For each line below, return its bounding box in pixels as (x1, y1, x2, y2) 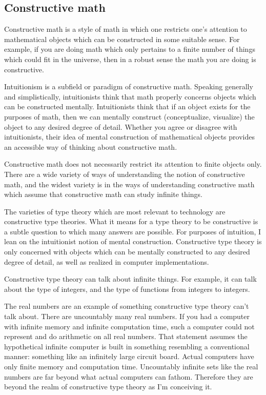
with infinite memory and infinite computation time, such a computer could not (4, 321, 255, 331)
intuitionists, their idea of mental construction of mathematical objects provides (4, 131, 255, 142)
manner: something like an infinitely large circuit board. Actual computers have (4, 351, 254, 362)
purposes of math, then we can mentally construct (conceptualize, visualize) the (4, 111, 255, 122)
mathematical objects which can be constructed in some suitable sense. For (4, 33, 240, 44)
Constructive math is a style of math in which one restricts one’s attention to (4, 24, 247, 34)
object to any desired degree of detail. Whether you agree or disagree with (4, 121, 237, 132)
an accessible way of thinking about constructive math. (4, 141, 177, 152)
